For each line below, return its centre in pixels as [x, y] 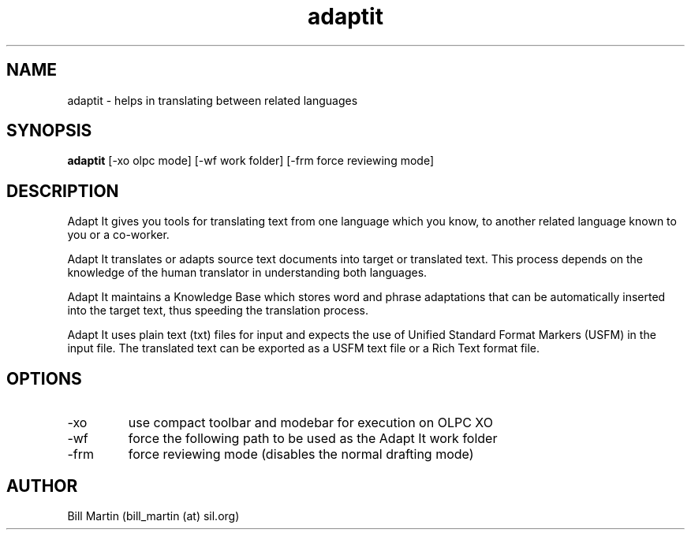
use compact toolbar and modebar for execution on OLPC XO [310, 423]
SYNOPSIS [49, 131]
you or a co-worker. [118, 235]
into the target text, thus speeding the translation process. [218, 311]
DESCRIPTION [63, 191]
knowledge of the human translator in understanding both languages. [247, 273]
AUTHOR [42, 486]
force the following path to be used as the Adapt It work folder [313, 439]
